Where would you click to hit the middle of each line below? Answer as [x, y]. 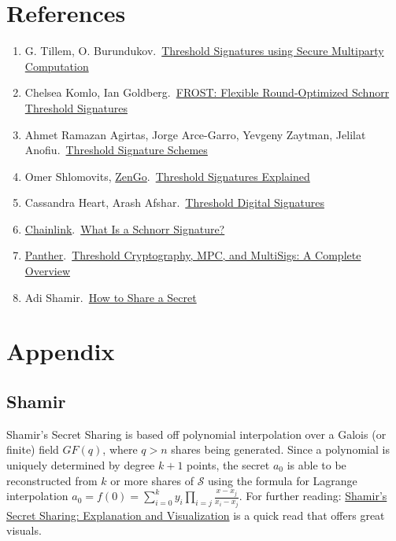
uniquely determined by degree [81, 465]
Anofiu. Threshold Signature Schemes [116, 150]
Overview [48, 271]
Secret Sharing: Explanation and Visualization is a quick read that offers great [196, 515]
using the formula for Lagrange [283, 480]
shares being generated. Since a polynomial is [280, 449]
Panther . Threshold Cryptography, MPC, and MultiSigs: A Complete [193, 255]
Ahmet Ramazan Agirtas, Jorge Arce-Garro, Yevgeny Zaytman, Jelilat [195, 134]
